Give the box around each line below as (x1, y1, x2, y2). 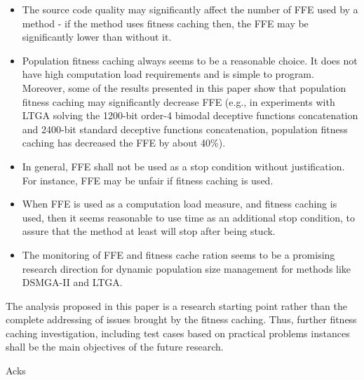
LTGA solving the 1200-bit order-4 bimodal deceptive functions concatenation (22, 108, 358, 123)
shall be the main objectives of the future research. (6, 339, 224, 354)
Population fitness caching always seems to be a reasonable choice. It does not (22, 53, 358, 67)
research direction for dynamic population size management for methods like (22, 261, 351, 276)
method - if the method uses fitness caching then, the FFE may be (22, 15, 309, 30)
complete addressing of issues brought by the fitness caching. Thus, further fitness (6, 312, 357, 327)
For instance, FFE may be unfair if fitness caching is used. (22, 172, 274, 187)
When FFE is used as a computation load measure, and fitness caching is (22, 196, 337, 211)
